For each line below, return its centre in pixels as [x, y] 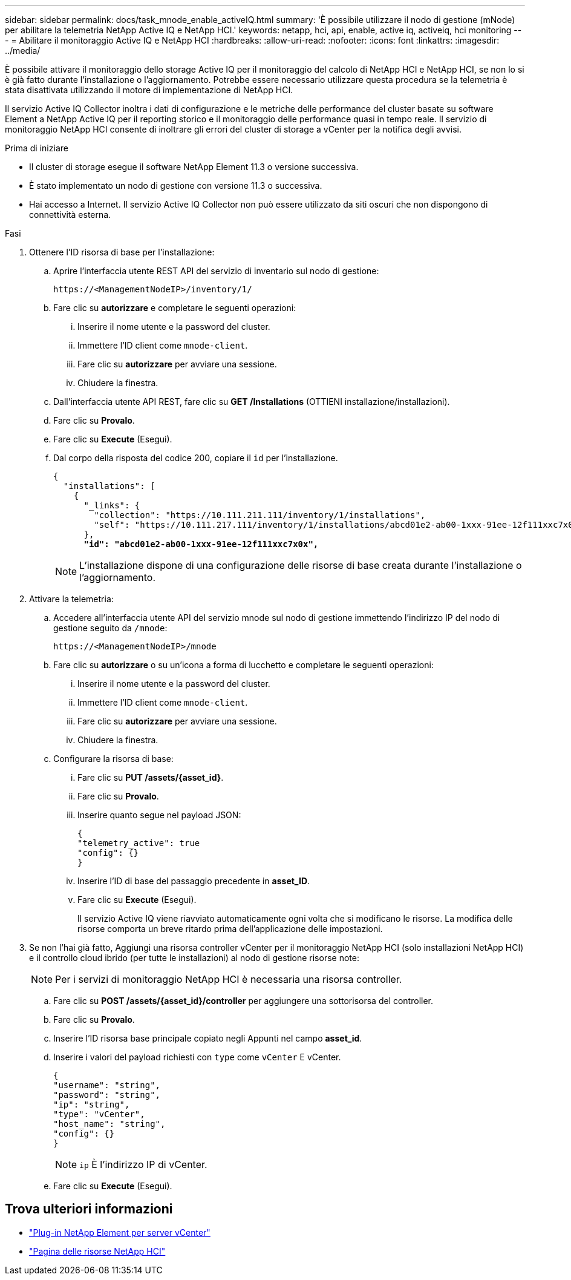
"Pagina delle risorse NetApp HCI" [97, 1251]
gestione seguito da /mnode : [110, 628]
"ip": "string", [92, 1104]
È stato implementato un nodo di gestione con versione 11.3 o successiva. [176, 185]
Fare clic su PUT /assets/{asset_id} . [151, 777]
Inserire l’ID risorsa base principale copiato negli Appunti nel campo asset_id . [208, 1038]
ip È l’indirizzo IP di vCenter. [143, 1164]
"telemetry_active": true [139, 843]
